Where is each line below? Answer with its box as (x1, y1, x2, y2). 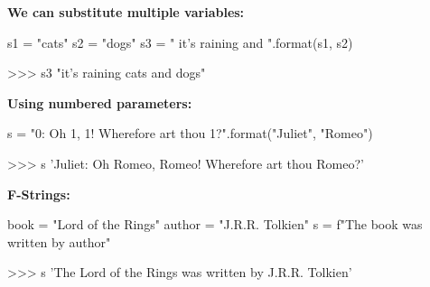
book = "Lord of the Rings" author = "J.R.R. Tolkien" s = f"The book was (7, 215, 423, 234)
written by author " (7, 232, 111, 251)
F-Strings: (7, 184, 70, 203)
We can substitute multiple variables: (7, 3, 245, 21)
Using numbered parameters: (7, 93, 192, 112)
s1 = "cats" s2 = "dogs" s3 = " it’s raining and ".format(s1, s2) (7, 32, 353, 51)
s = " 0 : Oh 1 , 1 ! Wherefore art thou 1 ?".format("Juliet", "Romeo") (7, 124, 373, 143)
